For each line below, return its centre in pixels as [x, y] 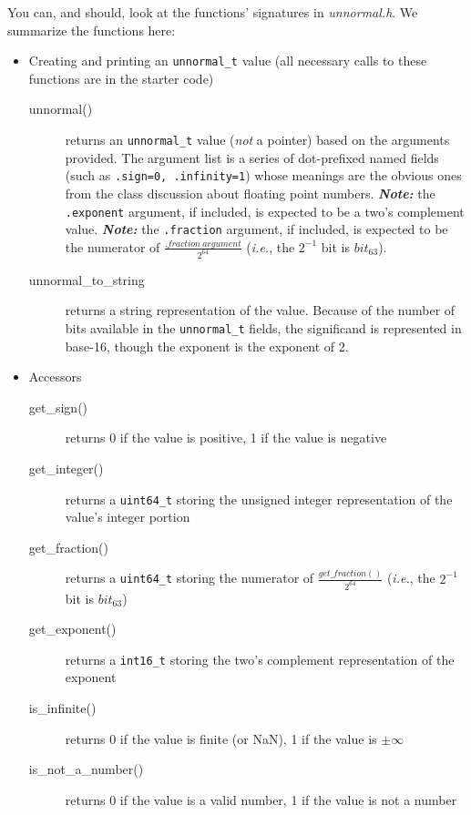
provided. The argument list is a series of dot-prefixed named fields [252, 157]
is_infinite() [62, 708]
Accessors [55, 377]
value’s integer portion [128, 517]
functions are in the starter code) [121, 78]
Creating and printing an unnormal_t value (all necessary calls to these [228, 61]
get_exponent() [72, 629]
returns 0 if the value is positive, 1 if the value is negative [226, 438]
